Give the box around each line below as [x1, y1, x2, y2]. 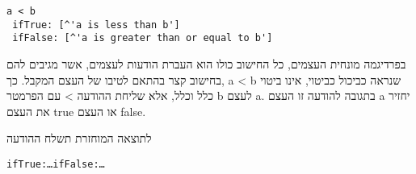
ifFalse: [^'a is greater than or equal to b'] [12, 32, 273, 44]
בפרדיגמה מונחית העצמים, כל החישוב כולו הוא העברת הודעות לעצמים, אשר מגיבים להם [6, 55, 406, 72]
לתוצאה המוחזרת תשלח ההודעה [6, 130, 152, 147]
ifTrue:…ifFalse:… [6, 158, 105, 170]
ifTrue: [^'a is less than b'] [12, 19, 180, 31]
